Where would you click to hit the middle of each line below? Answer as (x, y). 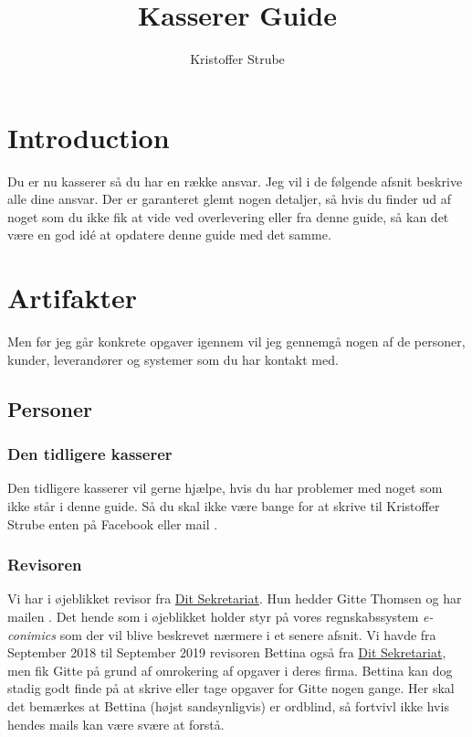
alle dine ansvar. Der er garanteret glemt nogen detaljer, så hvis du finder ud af (230, 199)
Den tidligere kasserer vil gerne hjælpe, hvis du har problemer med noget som (225, 488)
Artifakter (73, 298)
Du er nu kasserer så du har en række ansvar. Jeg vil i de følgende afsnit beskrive (235, 181)
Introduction (89, 137)
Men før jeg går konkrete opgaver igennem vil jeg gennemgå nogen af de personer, (236, 342)
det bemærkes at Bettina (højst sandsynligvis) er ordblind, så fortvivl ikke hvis (228, 705)
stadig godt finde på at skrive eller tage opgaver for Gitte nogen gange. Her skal (231, 688)
